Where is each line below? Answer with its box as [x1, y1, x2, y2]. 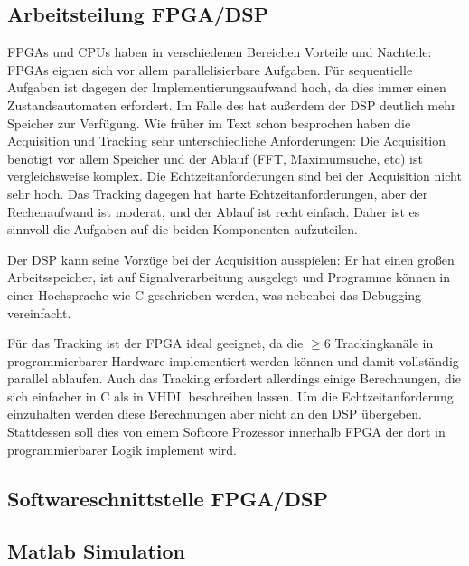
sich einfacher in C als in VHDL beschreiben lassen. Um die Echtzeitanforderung [7, 386, 454, 405]
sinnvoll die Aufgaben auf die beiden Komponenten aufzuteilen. [7, 220, 358, 239]
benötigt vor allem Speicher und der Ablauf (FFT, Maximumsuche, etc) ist [7, 148, 423, 167]
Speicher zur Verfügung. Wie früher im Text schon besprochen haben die [7, 113, 411, 132]
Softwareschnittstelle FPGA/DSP [7, 484, 328, 512]
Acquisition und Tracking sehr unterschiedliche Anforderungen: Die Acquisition [7, 131, 446, 150]
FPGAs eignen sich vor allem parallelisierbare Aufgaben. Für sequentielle [7, 60, 413, 79]
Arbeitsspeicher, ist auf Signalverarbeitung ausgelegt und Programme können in [7, 268, 451, 287]
